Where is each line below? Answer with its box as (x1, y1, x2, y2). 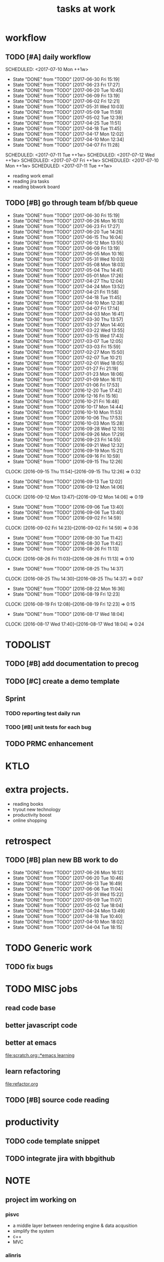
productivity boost (12, 811, 52, 818)
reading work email (12, 173, 54, 179)
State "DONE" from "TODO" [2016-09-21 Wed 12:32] (12, 442, 124, 448)
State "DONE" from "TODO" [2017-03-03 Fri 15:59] (12, 343, 121, 350)
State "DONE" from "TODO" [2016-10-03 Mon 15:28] (12, 420, 124, 426)
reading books (12, 801, 44, 807)
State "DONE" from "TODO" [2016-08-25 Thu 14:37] (12, 565, 124, 572)
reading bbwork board (12, 184, 60, 189)
